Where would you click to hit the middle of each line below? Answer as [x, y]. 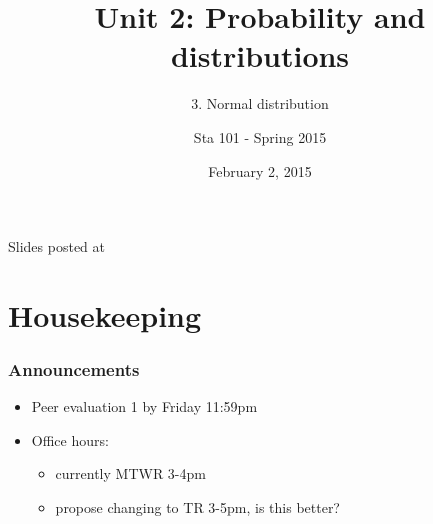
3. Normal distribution [260, 103]
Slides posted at [56, 246]
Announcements [74, 368]
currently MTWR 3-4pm [130, 473]
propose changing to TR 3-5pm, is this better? [197, 507]
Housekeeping [105, 314]
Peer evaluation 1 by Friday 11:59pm [144, 406]
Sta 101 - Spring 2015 [260, 136]
